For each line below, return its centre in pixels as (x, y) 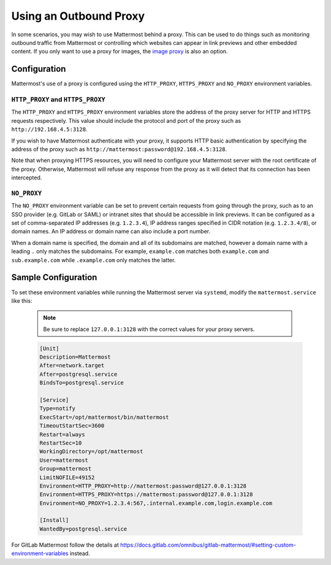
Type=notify (58, 409)
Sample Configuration (54, 277)
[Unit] (49, 348)
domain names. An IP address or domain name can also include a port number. (111, 232)
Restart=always (62, 434)
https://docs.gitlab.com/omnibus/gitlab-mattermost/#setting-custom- (208, 545)
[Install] (54, 520)
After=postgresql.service (78, 374)
